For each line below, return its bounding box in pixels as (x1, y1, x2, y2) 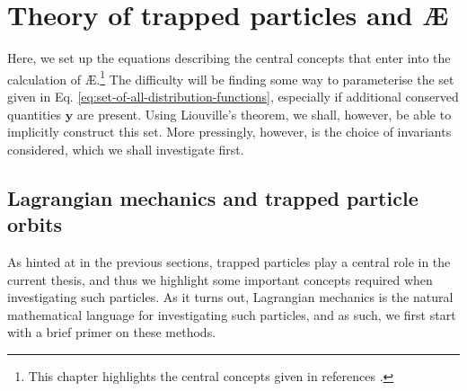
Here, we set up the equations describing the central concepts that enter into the (7, 49, 451, 67)
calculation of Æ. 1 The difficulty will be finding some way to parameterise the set (7, 67, 454, 88)
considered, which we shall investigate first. (7, 139, 244, 158)
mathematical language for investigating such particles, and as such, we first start (7, 305, 456, 324)
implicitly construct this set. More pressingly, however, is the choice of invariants (7, 122, 452, 141)
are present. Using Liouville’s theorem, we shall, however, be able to (76, 104, 452, 123)
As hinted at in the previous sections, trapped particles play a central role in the (7, 252, 451, 271)
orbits (7, 210, 63, 238)
